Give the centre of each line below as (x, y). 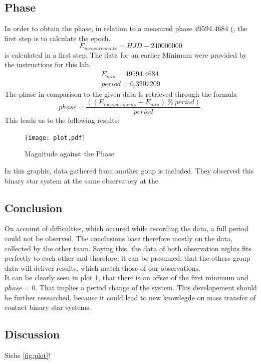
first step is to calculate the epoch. (58, 38)
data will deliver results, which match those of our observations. (102, 267)
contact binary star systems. (48, 307)
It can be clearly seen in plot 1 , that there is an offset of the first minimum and (126, 278)
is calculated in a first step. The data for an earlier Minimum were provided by (126, 54)
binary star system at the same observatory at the (81, 180)
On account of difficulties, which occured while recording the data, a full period (126, 228)
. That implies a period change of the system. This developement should (146, 287)
